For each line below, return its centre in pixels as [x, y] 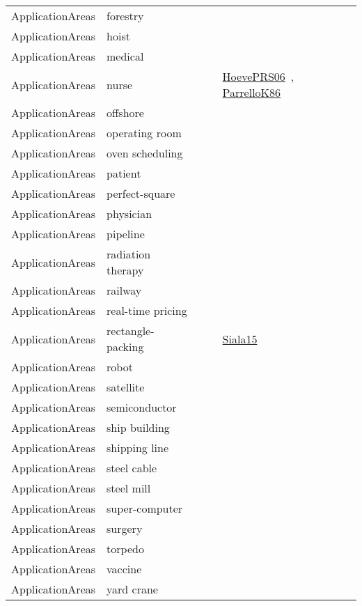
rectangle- [131, 331]
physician [129, 213]
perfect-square [141, 193]
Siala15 [240, 339]
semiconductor [142, 407]
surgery [125, 528]
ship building [138, 427]
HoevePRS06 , [258, 76]
